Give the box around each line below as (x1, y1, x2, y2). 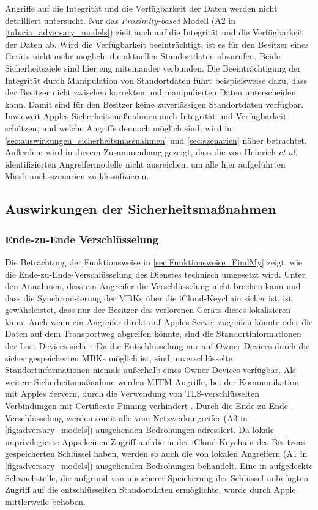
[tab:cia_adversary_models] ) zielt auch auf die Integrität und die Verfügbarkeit (5, 26, 303, 39)
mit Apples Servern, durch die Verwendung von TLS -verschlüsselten (5, 387, 260, 400)
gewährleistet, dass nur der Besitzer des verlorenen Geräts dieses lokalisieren (5, 303, 291, 316)
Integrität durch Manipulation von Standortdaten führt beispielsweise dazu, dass (5, 73, 308, 86)
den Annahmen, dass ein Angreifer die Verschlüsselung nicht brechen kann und (5, 279, 301, 292)
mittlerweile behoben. (5, 495, 86, 508)
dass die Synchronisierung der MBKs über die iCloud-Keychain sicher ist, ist (5, 291, 292, 304)
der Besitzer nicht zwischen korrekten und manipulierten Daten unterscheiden (5, 86, 297, 98)
